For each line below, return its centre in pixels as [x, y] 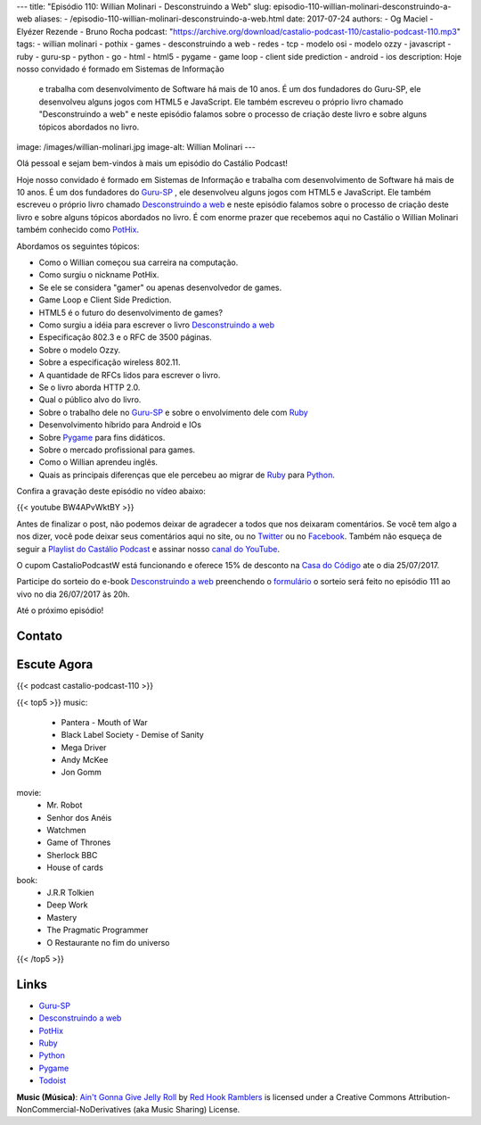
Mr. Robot [65, 805]
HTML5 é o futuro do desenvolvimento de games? [130, 312]
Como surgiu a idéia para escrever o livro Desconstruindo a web [157, 325]
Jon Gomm [81, 773]
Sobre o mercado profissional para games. [117, 450]
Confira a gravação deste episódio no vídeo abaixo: [111, 492]
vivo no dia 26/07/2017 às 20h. [73, 594]
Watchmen [66, 831]
